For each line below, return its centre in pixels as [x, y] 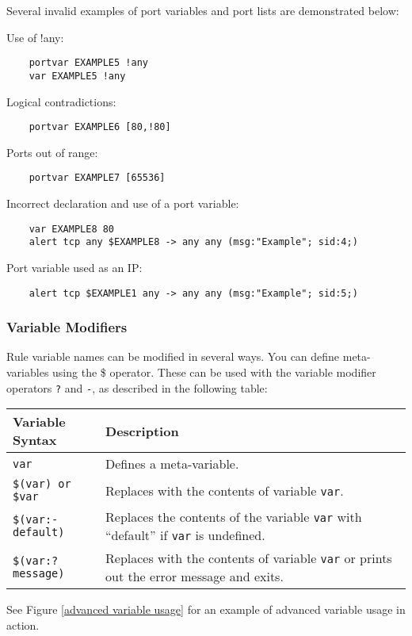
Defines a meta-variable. [172, 464]
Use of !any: [35, 37]
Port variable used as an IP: [74, 267]
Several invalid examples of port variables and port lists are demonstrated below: [203, 10]
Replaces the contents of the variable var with [234, 517]
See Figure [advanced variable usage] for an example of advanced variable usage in [206, 609]
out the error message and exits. [195, 577]
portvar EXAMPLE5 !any [88, 63]
